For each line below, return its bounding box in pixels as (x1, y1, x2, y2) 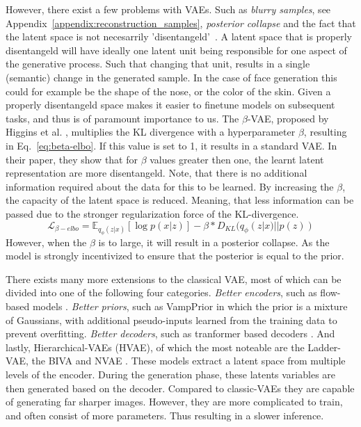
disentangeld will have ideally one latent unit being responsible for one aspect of (6, 42, 347, 57)
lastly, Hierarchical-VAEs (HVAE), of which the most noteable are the (6, 339, 305, 354)
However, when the (6, 234, 87, 249)
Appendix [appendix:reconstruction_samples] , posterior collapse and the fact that (6, 15, 356, 30)
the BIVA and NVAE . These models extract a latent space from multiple (31, 353, 346, 368)
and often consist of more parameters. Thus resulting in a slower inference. (6, 408, 324, 422)
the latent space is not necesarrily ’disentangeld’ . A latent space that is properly (6, 29, 353, 44)
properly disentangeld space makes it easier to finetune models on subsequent (6, 97, 335, 112)
